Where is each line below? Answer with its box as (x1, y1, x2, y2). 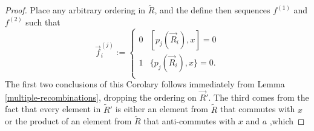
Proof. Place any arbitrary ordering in (5, 4, 146, 16)
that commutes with (220, 102, 295, 115)
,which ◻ (269, 115, 305, 127)
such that (25, 15, 61, 28)
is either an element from (115, 102, 208, 115)
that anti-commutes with (143, 115, 236, 127)
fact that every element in (5, 102, 101, 115)
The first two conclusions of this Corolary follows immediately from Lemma (5, 78, 285, 90)
